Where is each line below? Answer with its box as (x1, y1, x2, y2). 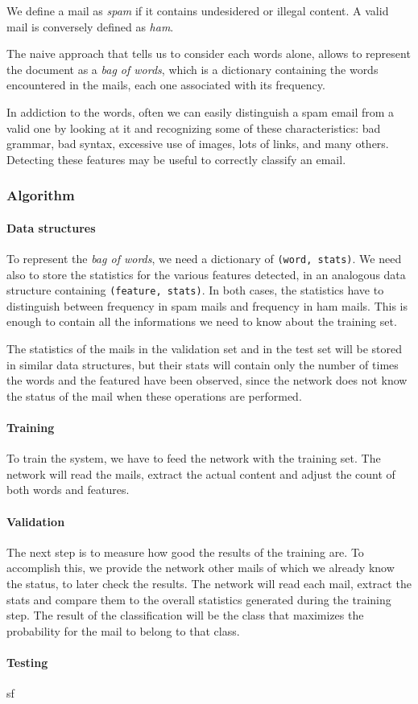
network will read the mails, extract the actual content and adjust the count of (6, 465, 395, 482)
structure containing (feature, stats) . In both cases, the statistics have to (6, 282, 384, 298)
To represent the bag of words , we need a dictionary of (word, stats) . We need (6, 249, 402, 266)
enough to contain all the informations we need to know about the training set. (6, 313, 397, 330)
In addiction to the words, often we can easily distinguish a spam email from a (6, 103, 395, 120)
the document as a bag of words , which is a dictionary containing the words (6, 60, 379, 77)
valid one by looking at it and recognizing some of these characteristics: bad (6, 119, 381, 136)
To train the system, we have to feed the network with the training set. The (6, 450, 381, 467)
